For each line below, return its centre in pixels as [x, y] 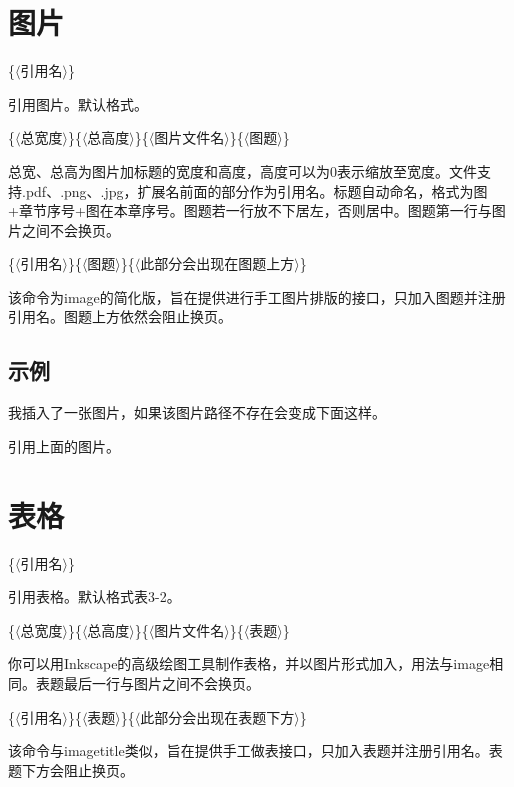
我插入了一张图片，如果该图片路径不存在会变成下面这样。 [197, 412]
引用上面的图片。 [64, 445]
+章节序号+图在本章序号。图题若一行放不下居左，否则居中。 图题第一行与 [250, 210]
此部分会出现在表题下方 [217, 716]
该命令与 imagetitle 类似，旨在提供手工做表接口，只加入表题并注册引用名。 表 [255, 750]
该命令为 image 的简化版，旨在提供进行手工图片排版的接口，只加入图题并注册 [257, 296]
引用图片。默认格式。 [78, 103]
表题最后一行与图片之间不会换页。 [148, 682]
